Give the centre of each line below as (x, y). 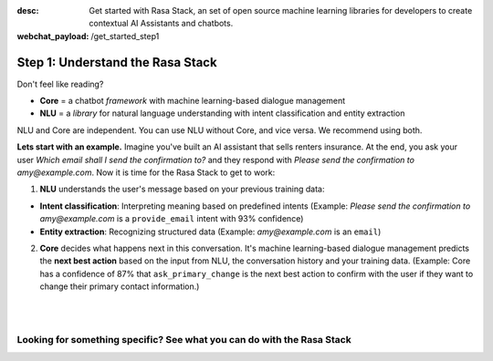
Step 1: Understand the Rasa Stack (117, 62)
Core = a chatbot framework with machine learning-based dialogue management (193, 101)
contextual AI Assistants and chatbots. (161, 24)
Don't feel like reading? (60, 84)
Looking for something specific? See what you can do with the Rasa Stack (184, 339)
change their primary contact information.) (120, 286)
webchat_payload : (53, 36)
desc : (28, 10)
